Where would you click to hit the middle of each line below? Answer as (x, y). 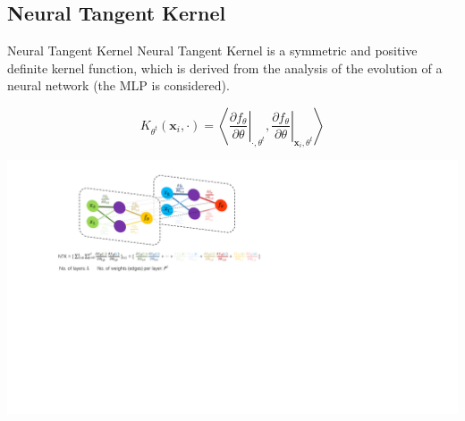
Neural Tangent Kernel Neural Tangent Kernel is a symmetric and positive (212, 51)
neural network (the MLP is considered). (118, 85)
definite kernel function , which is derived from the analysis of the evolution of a (225, 67)
